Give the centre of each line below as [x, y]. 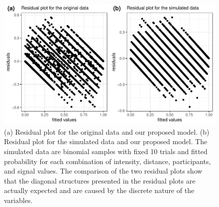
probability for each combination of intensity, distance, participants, [108, 161]
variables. [18, 200]
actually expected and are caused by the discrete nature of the [99, 190]
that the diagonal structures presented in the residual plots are [100, 180]
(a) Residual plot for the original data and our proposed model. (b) [107, 131]
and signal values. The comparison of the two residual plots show [103, 171]
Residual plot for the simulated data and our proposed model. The [106, 141]
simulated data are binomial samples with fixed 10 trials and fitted [106, 151]
